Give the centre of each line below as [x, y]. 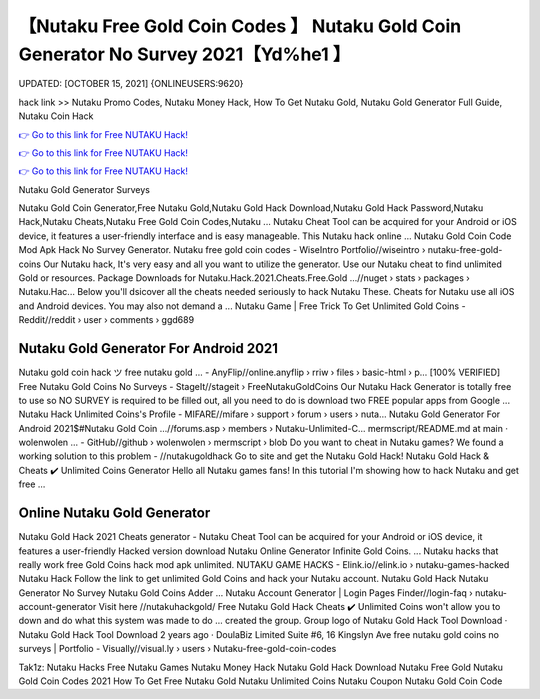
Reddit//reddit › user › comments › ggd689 [106, 320]
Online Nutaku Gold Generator [114, 513]
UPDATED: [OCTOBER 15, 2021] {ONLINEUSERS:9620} [131, 84]
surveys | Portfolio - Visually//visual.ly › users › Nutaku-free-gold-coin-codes [177, 649]
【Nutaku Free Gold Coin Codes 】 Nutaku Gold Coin [240, 26]
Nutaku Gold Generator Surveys [84, 189]
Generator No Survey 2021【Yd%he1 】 [184, 54]
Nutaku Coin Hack [56, 116]
